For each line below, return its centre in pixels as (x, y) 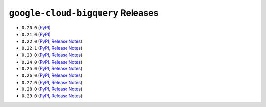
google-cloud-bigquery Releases (84, 13)
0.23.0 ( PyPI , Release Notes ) (52, 55)
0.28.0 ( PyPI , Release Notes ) (52, 89)
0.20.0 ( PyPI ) (36, 27)
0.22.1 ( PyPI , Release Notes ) (52, 48)
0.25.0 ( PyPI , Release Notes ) (52, 68)
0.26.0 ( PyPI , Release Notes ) (52, 75)
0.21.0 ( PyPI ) (36, 34)
